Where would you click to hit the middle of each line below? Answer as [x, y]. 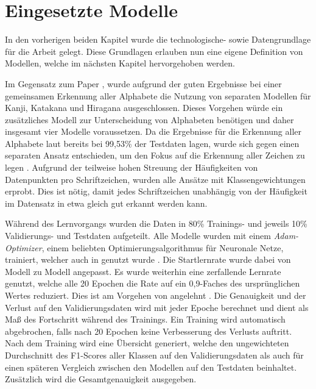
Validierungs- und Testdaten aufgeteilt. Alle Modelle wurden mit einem [138, 236]
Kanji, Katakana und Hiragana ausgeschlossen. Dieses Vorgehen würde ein [144, 108]
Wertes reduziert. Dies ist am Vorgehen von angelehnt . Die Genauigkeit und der [156, 295]
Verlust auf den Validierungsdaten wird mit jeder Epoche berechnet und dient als [157, 307]
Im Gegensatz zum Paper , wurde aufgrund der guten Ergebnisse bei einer [143, 83]
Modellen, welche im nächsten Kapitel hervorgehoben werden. [120, 63]
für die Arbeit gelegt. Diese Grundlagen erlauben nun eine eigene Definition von [154, 51]
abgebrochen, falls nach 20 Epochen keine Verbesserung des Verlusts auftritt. [149, 331]
